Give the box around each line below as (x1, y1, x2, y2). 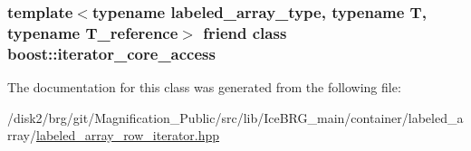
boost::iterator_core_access (7, 42, 216, 64)
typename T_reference (7, 21, 178, 43)
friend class (203, 21, 287, 43)
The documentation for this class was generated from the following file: (7, 78, 401, 97)
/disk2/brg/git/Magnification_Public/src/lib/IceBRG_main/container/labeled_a (7, 108, 464, 127)
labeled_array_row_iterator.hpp (35, 126, 220, 145)
